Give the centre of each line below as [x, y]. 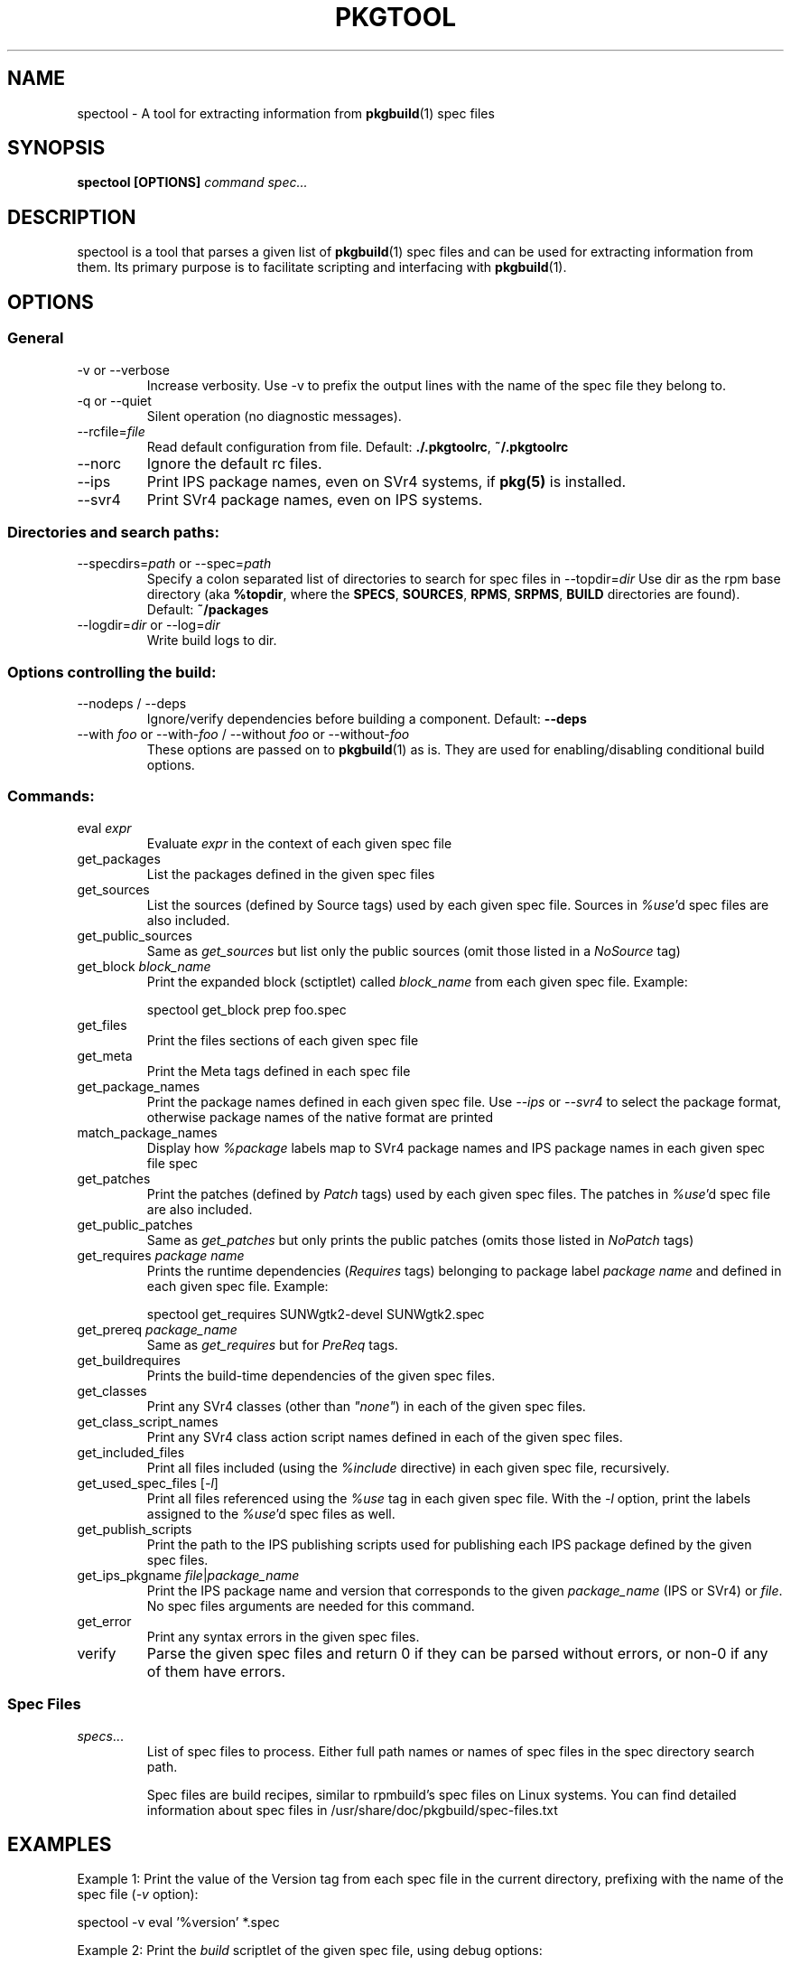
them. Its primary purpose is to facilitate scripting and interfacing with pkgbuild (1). [322, 267]
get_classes [112, 1390]
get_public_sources [135, 935]
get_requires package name [161, 1255]
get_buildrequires [129, 1360]
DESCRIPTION [72, 217]
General [36, 338]
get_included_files [131, 1452]
